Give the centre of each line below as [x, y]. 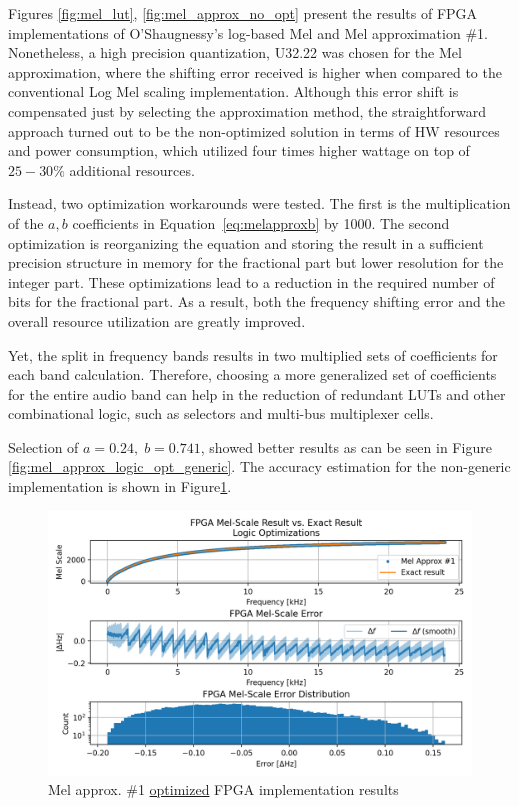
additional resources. [132, 169]
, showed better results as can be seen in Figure [346, 446]
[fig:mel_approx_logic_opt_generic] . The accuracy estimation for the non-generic [259, 466]
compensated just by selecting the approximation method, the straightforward [247, 110]
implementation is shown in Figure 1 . [120, 486]
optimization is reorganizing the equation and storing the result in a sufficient [246, 242]
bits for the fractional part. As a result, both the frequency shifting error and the [256, 301]
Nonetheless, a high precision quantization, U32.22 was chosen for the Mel [235, 52]
